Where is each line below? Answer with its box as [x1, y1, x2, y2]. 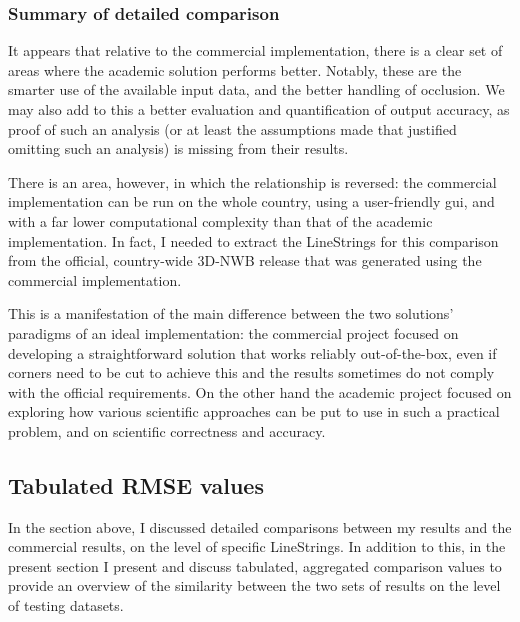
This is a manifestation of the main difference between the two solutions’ [8, 303, 454, 324]
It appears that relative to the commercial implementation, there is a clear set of [8, 40, 503, 61]
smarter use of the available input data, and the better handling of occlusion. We [8, 79, 505, 100]
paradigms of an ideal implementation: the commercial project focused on [8, 322, 459, 343]
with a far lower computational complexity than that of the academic [8, 210, 433, 231]
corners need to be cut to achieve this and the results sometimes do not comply [8, 362, 495, 383]
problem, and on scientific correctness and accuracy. [8, 420, 326, 441]
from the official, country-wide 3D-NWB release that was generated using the [8, 250, 482, 271]
